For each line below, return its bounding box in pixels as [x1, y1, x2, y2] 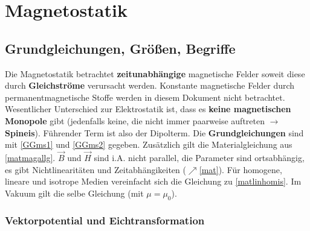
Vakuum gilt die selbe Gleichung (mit [5, 186, 144, 199]
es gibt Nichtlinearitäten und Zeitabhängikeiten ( [5, 163, 186, 176]
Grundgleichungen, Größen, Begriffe [5, 39, 236, 57]
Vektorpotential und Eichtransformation [5, 213, 205, 228]
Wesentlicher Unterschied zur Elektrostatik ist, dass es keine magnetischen [5, 103, 291, 115]
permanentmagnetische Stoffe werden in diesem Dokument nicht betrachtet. [5, 90, 285, 103]
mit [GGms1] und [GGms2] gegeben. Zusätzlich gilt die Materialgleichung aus [5, 138, 292, 151]
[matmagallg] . [5, 151, 56, 163]
